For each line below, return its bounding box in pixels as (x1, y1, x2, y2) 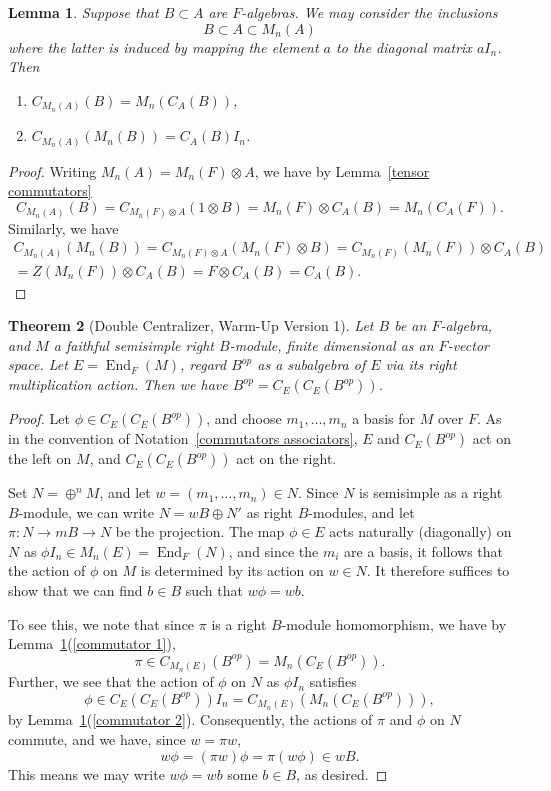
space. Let (8, 354, 68, 375)
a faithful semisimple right (53, 334, 214, 355)
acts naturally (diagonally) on (329, 521, 512, 542)
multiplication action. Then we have (8, 374, 228, 395)
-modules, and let (308, 501, 415, 522)
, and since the (228, 540, 319, 561)
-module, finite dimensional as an (229, 334, 434, 355)
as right (246, 501, 294, 522)
